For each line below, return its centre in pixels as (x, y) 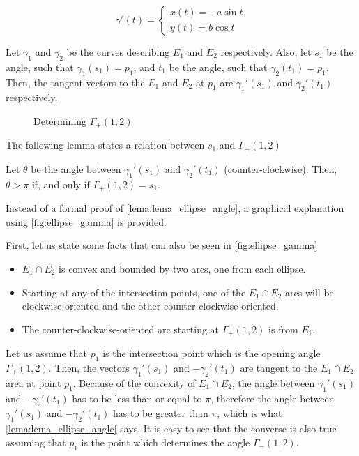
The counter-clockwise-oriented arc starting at (121, 329)
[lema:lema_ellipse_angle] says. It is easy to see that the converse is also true (171, 428)
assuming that (36, 442)
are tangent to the (279, 367)
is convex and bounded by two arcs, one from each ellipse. (182, 268)
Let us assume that (47, 353)
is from (283, 329)
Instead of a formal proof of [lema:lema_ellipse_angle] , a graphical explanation (175, 208)
